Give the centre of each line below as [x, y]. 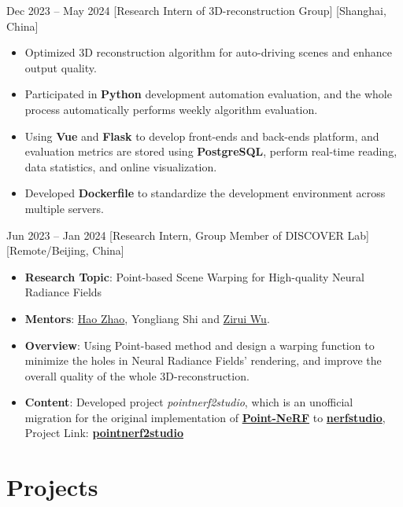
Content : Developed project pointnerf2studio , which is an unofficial [189, 402]
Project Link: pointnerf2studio [104, 433]
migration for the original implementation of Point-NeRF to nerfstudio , [205, 417]
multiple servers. [64, 208]
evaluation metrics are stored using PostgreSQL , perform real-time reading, [211, 151]
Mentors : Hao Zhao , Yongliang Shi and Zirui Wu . [147, 318]
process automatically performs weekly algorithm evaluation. [171, 109]
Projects [52, 487]
